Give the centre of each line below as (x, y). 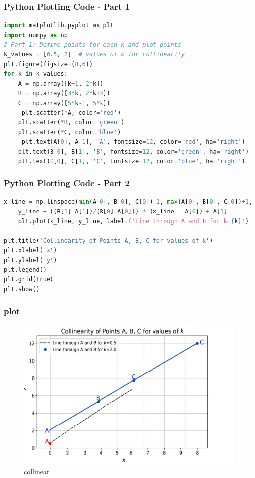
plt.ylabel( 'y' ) (31, 260)
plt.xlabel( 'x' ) (31, 250)
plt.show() (22, 289)
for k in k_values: (36, 74)
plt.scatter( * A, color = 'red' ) (71, 113)
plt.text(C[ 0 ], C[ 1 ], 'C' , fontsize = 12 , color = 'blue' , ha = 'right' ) (131, 161)
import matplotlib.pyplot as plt (59, 26)
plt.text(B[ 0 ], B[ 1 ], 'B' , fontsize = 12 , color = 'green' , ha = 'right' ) (133, 151)
